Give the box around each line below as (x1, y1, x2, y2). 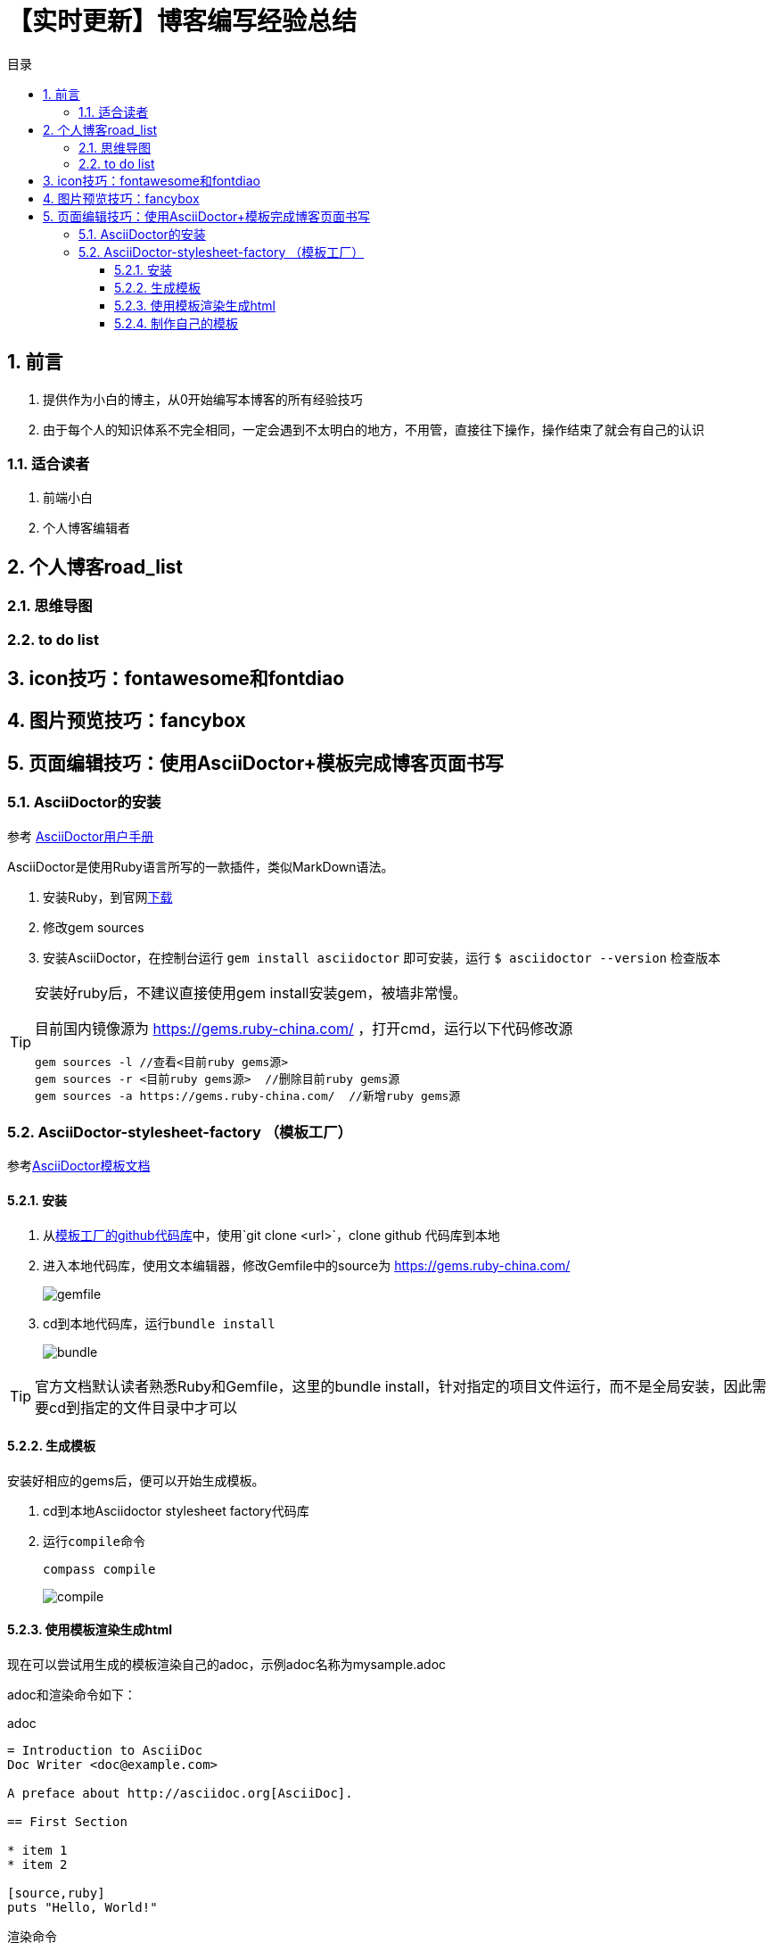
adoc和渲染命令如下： (7, 1687, 136, 1703)
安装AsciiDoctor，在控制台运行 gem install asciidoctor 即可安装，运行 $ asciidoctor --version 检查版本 (43, 949, 720, 965)
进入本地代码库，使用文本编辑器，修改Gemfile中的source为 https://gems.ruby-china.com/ (43, 1257, 571, 1273)
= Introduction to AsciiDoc (7, 1743, 203, 1758)
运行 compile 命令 (43, 1533, 146, 1549)
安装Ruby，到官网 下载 (43, 889, 173, 905)
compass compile (43, 1561, 156, 1576)
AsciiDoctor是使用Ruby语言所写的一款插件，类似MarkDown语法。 (7, 858, 394, 874)
